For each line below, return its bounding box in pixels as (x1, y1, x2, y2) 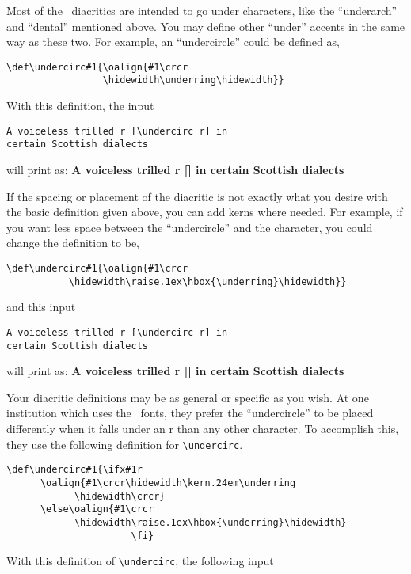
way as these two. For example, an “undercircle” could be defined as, (6, 33, 340, 50)
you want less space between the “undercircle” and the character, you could (6, 219, 373, 235)
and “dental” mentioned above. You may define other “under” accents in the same (6, 17, 405, 34)
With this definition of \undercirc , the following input (6, 553, 274, 569)
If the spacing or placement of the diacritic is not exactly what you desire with (6, 188, 388, 204)
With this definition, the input (6, 97, 154, 114)
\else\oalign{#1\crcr (40, 504, 154, 515)
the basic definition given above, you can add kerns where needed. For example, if (6, 203, 403, 220)
